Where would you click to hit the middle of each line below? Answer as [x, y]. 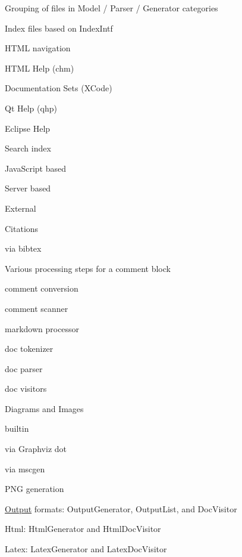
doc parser [24, 368]
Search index [28, 148]
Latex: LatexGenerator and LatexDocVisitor [86, 549]
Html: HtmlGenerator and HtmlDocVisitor [83, 529]
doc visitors [26, 389]
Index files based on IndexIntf [59, 28]
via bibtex [23, 248]
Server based [28, 188]
